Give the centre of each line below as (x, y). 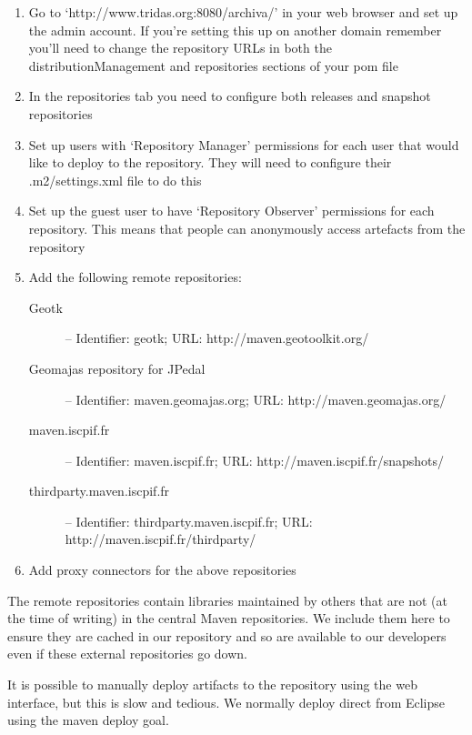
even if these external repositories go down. (127, 654)
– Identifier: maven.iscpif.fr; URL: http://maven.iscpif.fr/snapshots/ (255, 460)
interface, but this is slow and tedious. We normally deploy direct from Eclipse (226, 702)
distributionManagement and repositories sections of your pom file (213, 65)
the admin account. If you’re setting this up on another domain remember (235, 30)
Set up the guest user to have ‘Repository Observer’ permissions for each (231, 211)
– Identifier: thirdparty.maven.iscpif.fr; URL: (189, 521)
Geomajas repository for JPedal (117, 368)
